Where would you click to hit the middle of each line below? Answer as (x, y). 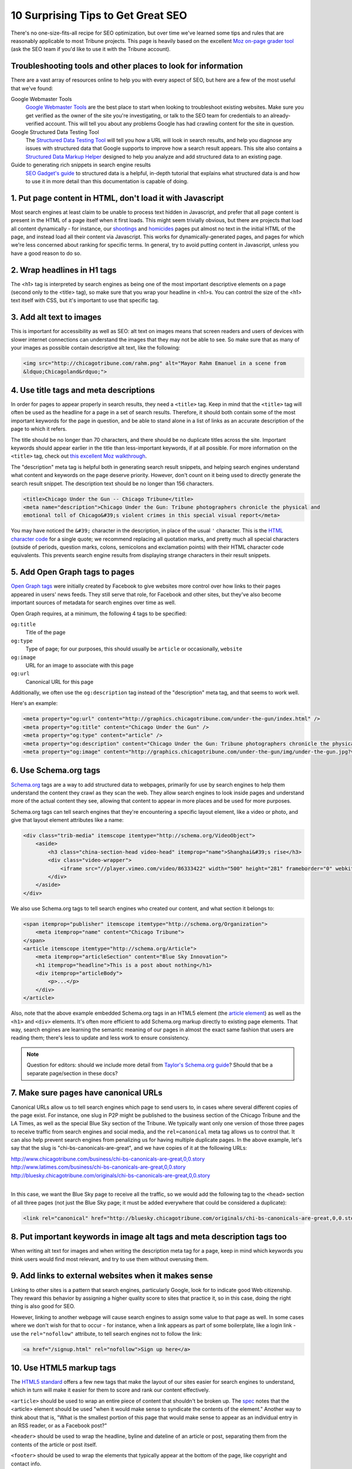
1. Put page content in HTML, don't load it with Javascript (117, 198)
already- (280, 115)
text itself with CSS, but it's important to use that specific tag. (85, 300)
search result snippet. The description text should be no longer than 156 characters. (112, 483)
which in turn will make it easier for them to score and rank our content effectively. (110, 1390)
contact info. (26, 1464)
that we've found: (32, 88)
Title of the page (45, 632)
